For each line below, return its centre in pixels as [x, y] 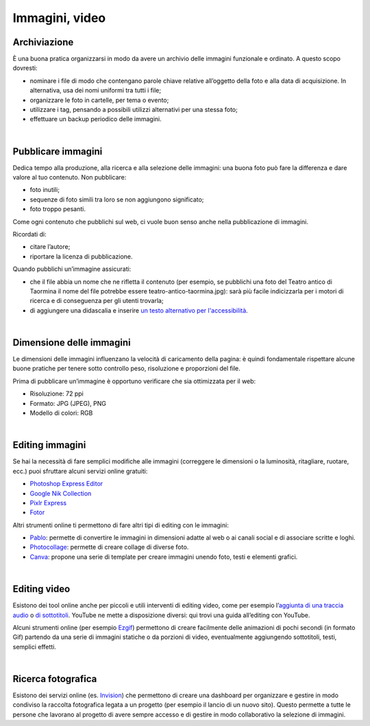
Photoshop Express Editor [66, 484]
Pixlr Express [48, 503]
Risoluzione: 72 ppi [57, 394]
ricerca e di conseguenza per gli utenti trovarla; [97, 301]
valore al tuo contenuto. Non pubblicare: [70, 178]
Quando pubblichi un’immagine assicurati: [72, 269]
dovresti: [25, 68]
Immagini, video [59, 18]
